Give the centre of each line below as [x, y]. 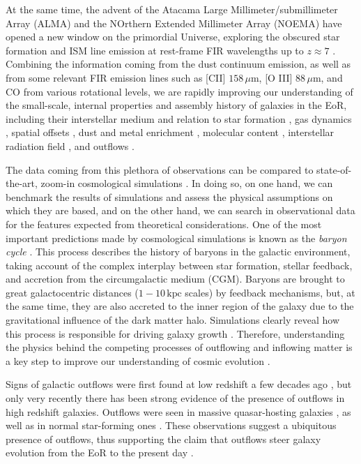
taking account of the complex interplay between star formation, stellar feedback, [179, 265]
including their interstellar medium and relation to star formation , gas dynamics [179, 118]
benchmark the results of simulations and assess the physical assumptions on [169, 196]
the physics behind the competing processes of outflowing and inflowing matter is [179, 347]
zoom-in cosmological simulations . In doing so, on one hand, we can [187, 183]
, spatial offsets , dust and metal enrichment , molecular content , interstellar [170, 132]
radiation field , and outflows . [70, 145]
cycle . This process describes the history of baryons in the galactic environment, [178, 252]
